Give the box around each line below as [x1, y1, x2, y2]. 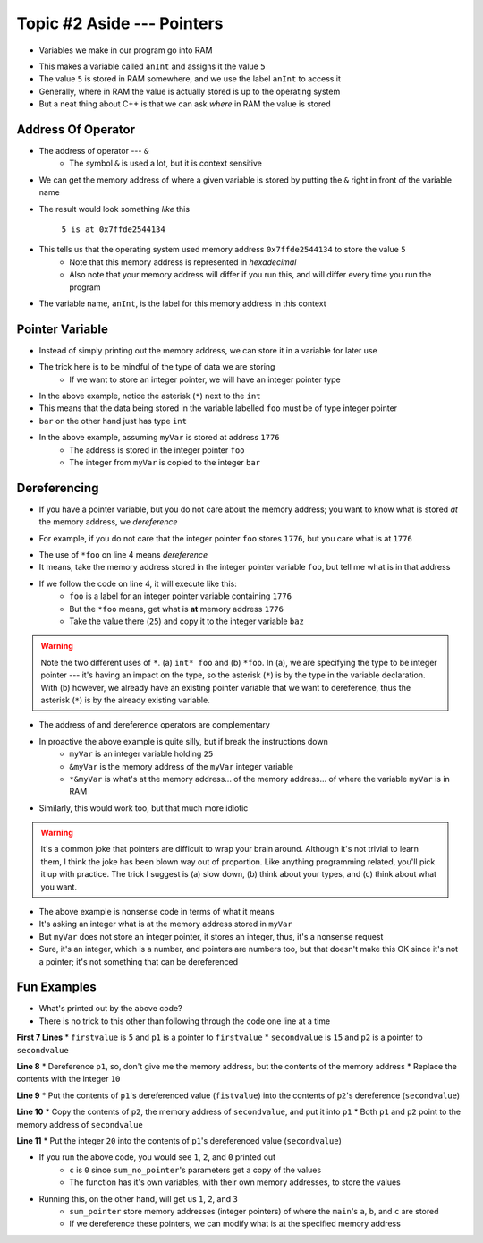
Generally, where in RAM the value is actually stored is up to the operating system [38, 86, 341, 97]
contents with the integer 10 [16, 1074, 121, 1085]
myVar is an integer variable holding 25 [69, 748, 214, 760]
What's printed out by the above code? [38, 1003, 182, 1014]
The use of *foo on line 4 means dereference [38, 549, 208, 560]
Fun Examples [16, 980, 97, 995]
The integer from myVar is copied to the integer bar [69, 456, 261, 467]
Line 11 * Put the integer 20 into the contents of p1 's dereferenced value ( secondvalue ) [16, 1136, 342, 1145]
